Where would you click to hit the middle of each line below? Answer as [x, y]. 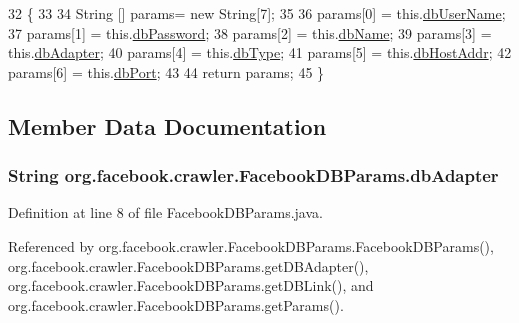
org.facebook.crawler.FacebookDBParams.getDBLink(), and [191, 285]
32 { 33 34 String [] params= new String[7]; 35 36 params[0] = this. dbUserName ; [257, 13]
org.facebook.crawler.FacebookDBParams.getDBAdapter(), [188, 265]
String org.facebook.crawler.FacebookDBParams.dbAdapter [253, 175]
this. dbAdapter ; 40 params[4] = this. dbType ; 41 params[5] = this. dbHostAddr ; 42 [260, 52]
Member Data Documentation [167, 125]
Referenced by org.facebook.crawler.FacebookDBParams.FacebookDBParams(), [251, 245]
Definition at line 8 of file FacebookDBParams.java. [165, 212]
